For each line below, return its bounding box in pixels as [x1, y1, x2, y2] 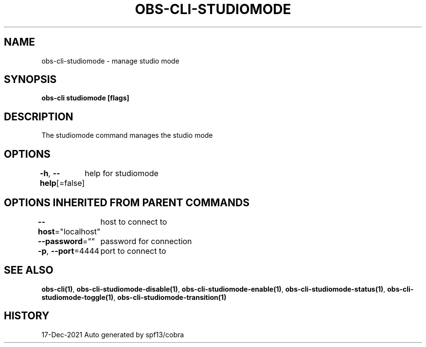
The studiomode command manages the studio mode [41, 131, 213, 140]
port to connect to [100, 246, 166, 256]
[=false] [56, 178, 85, 188]
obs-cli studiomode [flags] [41, 94, 129, 102]
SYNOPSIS [4, 73, 57, 86]
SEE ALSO [4, 264, 53, 277]
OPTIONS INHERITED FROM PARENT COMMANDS [4, 196, 249, 209]
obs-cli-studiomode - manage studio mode [41, 56, 179, 65]
